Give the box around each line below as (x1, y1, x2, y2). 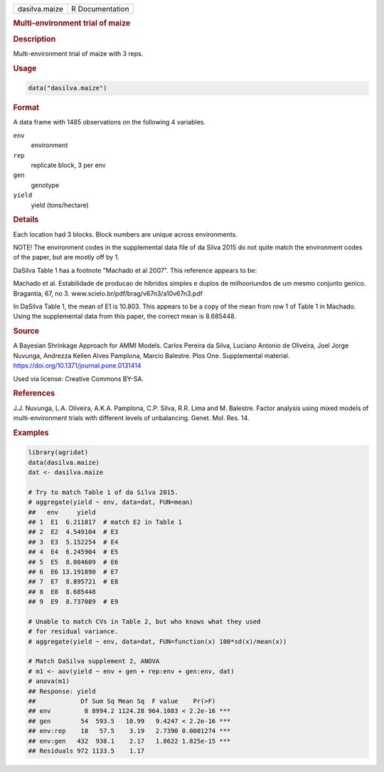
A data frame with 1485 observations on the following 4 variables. (13, 118, 206, 127)
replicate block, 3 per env (31, 161, 106, 169)
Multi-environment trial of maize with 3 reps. (13, 49, 144, 58)
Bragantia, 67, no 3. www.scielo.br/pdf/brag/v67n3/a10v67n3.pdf (13, 289, 203, 298)
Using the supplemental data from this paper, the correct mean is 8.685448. (13, 312, 236, 321)
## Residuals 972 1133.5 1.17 (28, 746, 145, 755)
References (13, 388, 55, 398)
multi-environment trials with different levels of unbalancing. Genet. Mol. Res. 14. (13, 413, 250, 422)
